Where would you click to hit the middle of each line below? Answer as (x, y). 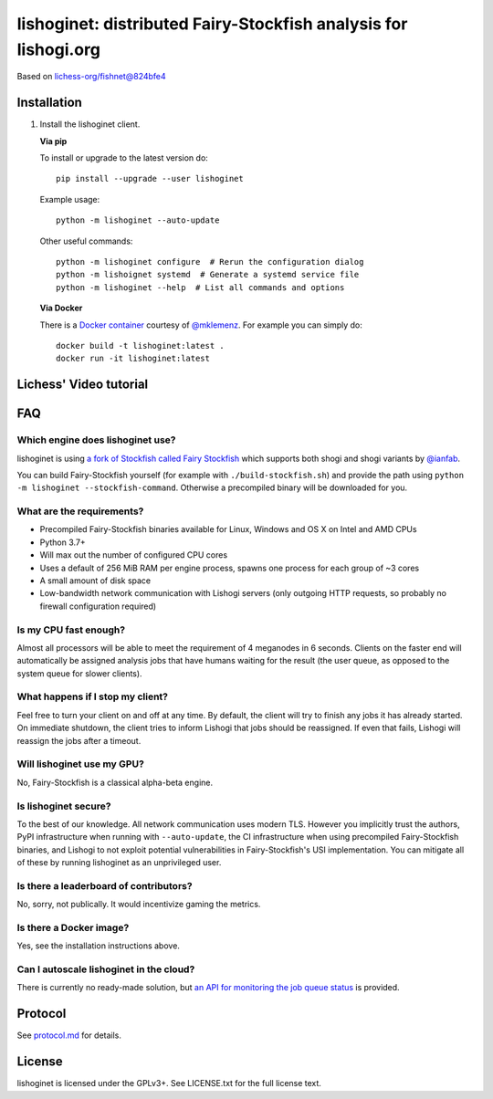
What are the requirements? (80, 511)
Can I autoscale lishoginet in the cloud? (106, 969)
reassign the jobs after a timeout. (79, 740)
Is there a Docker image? (73, 927)
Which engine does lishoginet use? (96, 440)
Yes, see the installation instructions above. (98, 946)
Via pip (53, 141)
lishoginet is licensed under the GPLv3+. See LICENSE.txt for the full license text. (169, 1083)
